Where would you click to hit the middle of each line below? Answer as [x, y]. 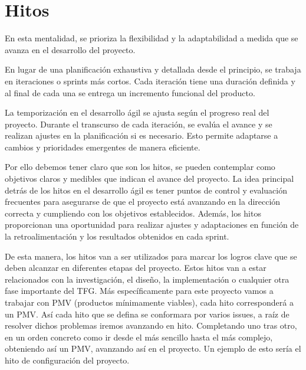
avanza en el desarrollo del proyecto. [70, 49]
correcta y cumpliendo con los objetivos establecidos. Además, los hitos [133, 213]
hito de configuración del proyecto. [67, 360]
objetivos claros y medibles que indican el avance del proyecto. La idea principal [149, 179]
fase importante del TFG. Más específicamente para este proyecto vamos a [139, 291]
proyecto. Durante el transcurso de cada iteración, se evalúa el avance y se [139, 124]
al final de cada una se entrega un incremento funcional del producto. [130, 92]
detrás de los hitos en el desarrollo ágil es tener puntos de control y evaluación [146, 190]
